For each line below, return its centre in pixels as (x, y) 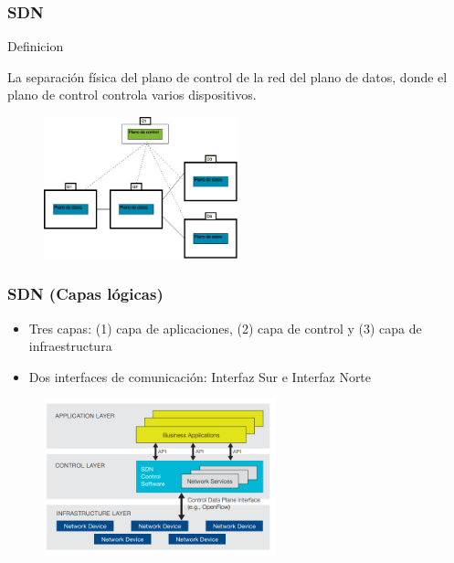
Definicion (36, 46)
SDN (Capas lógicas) (85, 294)
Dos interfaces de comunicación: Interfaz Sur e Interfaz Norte (200, 376)
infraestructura (70, 346)
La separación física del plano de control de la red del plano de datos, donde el (227, 76)
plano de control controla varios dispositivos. (132, 95)
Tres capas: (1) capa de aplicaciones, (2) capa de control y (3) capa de (225, 328)
